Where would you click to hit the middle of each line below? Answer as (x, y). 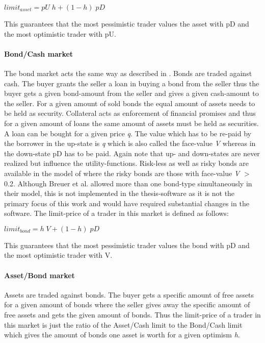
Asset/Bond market (39, 275)
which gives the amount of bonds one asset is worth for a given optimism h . (122, 335)
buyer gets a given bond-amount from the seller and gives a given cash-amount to (131, 93)
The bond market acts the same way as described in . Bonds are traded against (128, 73)
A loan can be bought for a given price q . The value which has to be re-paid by (128, 133)
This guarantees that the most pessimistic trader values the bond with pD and (127, 245)
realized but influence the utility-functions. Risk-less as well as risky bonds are (127, 163)
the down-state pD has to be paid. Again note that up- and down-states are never (132, 153)
